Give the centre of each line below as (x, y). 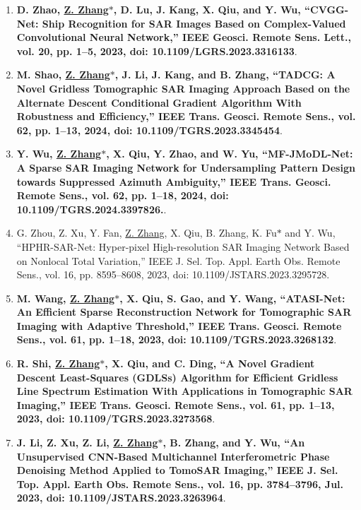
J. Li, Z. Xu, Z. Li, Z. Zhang (87, 443)
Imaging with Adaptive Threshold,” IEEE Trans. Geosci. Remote (179, 325)
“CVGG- (327, 9)
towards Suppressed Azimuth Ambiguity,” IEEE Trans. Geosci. (174, 181)
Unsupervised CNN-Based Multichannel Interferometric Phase (173, 456)
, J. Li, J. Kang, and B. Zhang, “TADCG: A (225, 75)
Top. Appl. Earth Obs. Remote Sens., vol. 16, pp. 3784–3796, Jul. (180, 484)
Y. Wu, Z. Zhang (59, 154)
